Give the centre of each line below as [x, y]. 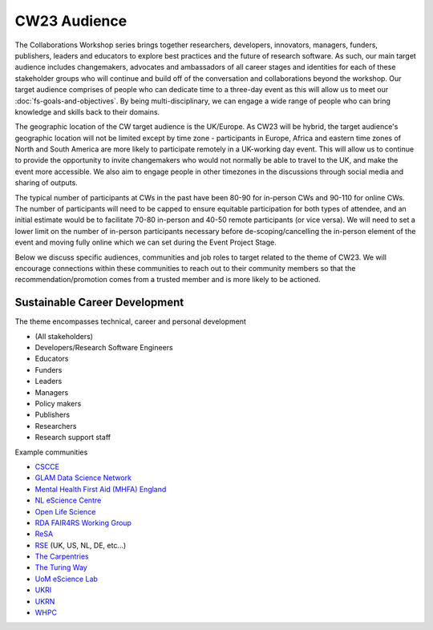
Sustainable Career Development [99, 303]
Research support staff [73, 438]
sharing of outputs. [46, 183]
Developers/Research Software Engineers [104, 348]
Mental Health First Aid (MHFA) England [101, 489]
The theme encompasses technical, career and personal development [130, 321]
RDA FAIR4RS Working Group [83, 523]
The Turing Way [61, 567]
